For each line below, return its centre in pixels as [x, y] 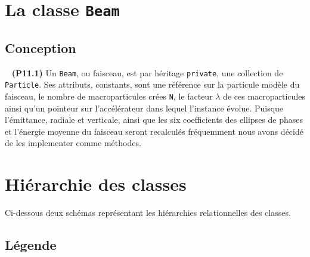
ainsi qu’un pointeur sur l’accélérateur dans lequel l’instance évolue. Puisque [144, 108]
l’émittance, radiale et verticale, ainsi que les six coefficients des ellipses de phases [154, 120]
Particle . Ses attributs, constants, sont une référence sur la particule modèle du [152, 84]
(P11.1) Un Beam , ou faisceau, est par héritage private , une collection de [147, 72]
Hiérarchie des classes [96, 184]
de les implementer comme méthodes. [73, 143]
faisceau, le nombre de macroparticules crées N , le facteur [109, 96]
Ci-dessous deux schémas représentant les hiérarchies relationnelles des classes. [148, 213]
